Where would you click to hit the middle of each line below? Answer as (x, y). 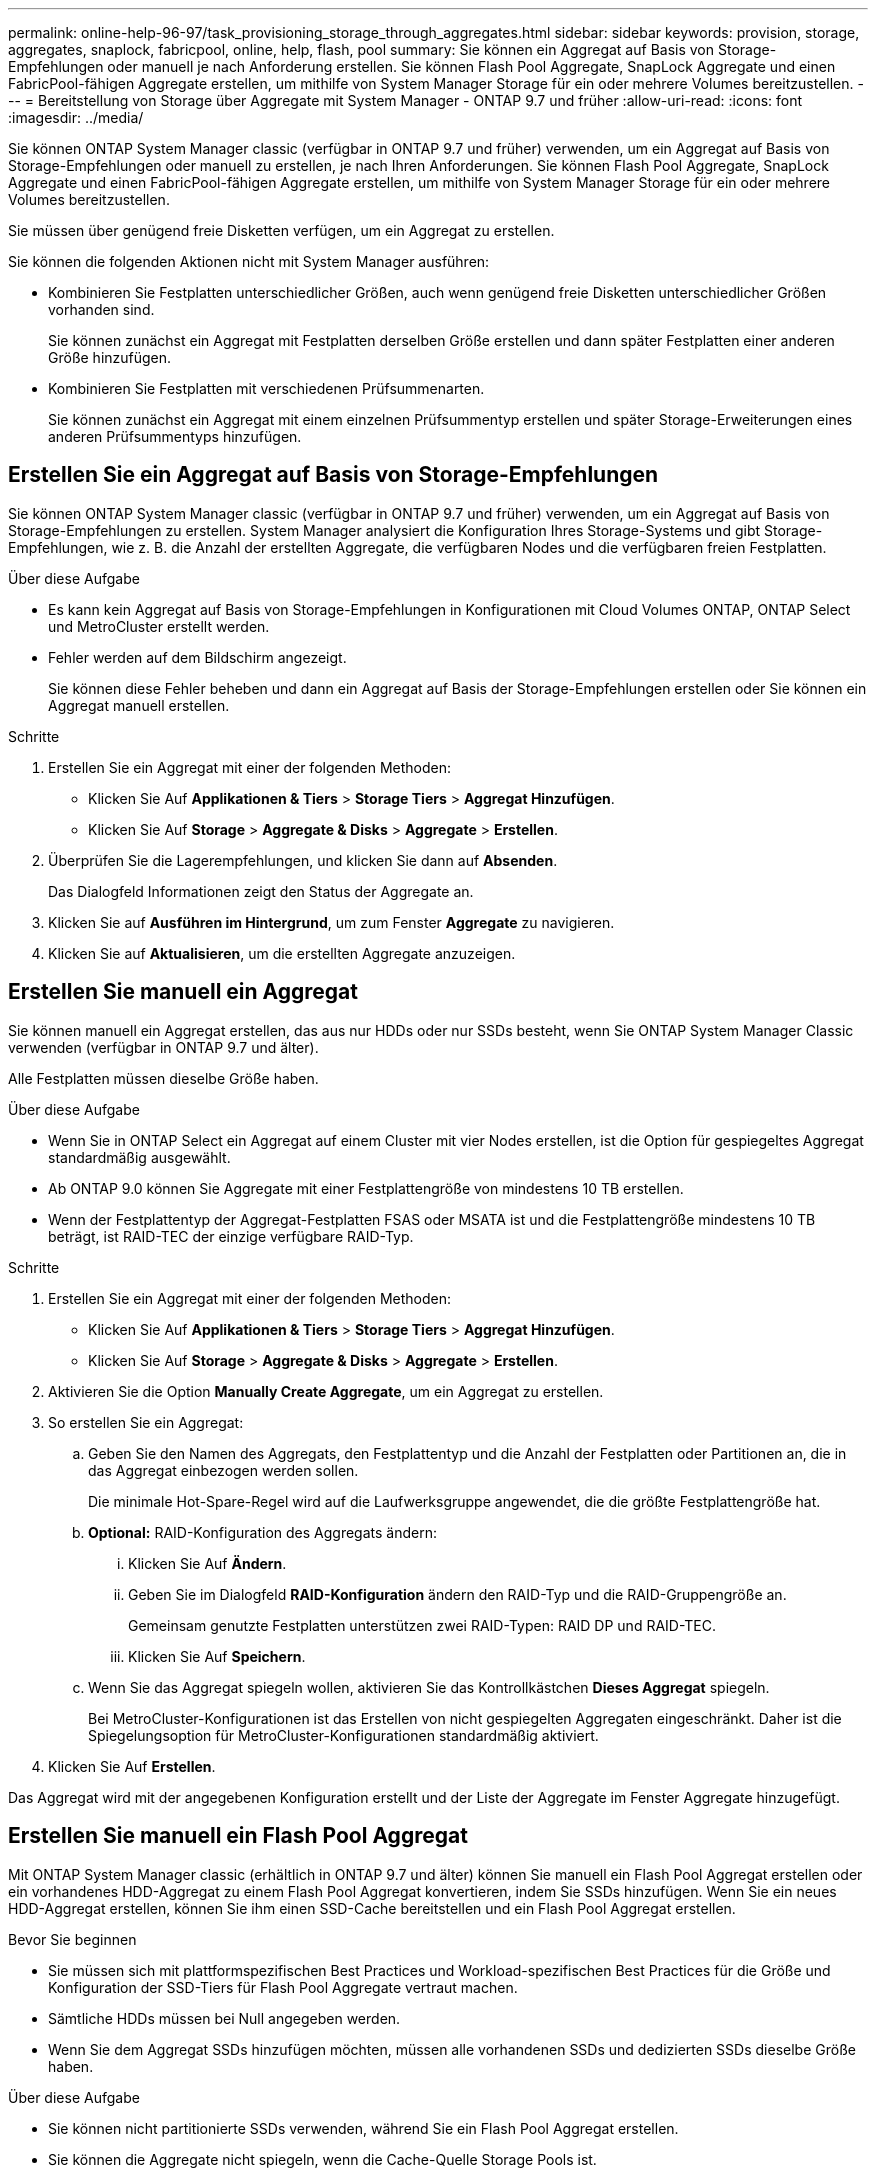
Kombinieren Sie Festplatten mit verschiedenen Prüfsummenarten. (266, 388)
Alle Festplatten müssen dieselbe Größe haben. (163, 1078)
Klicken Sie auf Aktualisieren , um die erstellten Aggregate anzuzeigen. (282, 953)
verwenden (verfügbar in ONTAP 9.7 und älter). (163, 1047)
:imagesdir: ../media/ (76, 117)
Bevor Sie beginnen (72, 1939)
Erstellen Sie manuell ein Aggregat (183, 992)
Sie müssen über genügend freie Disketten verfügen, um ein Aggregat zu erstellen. (281, 230)
